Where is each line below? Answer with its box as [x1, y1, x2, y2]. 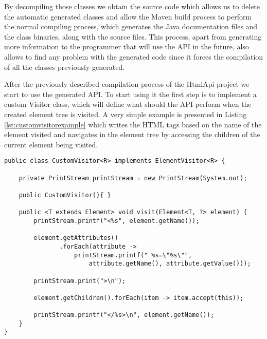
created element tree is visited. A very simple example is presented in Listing [4, 108, 247, 119]
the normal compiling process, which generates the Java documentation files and [4, 21, 258, 32]
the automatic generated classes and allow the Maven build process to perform [4, 11, 252, 22]
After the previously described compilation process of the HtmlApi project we [4, 79, 250, 89]
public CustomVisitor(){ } [19, 191, 111, 199]
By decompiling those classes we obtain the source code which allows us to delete [4, 1, 260, 11]
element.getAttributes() [33, 234, 118, 242]
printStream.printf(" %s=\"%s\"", [74, 251, 192, 259]
